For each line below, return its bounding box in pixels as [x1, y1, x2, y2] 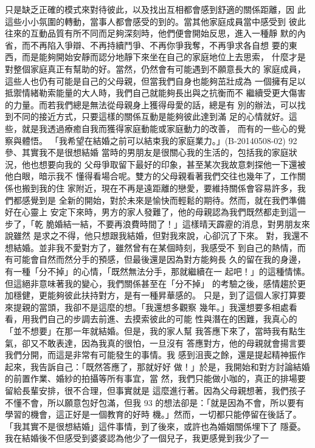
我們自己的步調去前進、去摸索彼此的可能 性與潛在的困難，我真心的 [30, 312, 297, 325]
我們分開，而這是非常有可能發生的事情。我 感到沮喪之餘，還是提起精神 [5, 348, 289, 361]
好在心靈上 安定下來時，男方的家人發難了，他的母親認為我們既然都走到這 [5, 205, 297, 218]
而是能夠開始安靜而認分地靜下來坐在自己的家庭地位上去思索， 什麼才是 [21, 50, 306, 63]
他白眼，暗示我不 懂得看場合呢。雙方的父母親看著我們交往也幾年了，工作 [5, 170, 297, 182]
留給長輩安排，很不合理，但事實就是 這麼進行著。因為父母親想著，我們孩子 [5, 384, 306, 396]
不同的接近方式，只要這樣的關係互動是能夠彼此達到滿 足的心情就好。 [13, 110, 289, 123]
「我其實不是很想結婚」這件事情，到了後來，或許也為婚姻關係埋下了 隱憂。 [5, 419, 306, 432]
